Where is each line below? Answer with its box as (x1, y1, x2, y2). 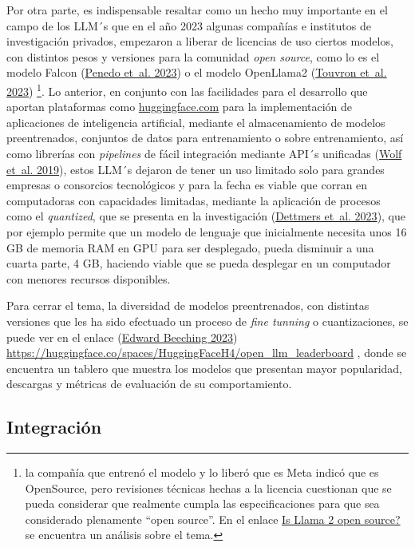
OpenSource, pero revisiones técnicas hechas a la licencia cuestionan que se (25, 479, 392, 496)
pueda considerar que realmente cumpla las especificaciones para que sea (25, 495, 380, 512)
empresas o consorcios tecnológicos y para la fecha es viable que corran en (6, 176, 368, 193)
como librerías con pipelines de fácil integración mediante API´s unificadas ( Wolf (6, 145, 402, 161)
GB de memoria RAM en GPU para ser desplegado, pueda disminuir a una (6, 239, 374, 256)
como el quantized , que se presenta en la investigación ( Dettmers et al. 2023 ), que (6, 208, 406, 224)
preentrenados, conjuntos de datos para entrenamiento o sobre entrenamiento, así (6, 129, 404, 146)
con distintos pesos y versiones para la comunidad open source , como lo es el (6, 48, 380, 65)
